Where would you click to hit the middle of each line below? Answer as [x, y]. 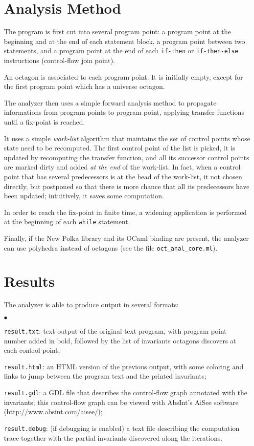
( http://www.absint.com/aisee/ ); [53, 412]
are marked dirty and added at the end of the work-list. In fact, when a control [122, 167]
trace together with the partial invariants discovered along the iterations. [113, 437]
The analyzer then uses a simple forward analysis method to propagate [110, 102]
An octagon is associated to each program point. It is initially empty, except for [124, 76]
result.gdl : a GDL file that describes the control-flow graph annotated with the [126, 392]
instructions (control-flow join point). [59, 60]
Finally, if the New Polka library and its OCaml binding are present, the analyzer [127, 238]
